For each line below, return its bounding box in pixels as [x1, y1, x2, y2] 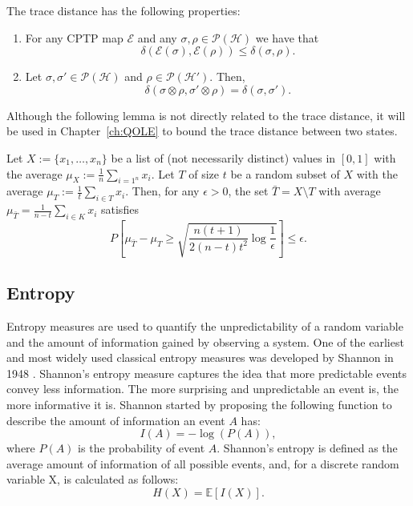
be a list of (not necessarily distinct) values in [111, 149, 336, 166]
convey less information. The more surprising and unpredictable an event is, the [6, 380, 399, 397]
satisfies [101, 201, 139, 218]
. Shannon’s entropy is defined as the [217, 440, 398, 456]
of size [188, 165, 220, 182]
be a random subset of [230, 165, 340, 182]
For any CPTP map [25, 29, 123, 46]
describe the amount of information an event [6, 412, 225, 428]
